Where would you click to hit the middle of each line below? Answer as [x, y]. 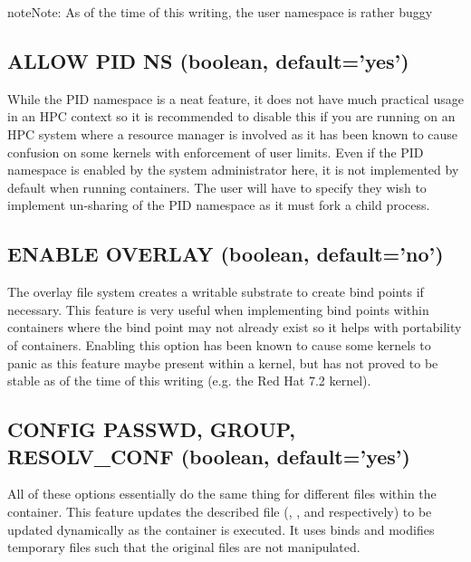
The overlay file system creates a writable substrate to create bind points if [216, 292]
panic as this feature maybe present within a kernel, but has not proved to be [223, 362]
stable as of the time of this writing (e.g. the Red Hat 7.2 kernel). [189, 381]
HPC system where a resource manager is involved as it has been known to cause [233, 133]
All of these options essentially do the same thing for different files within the [222, 494]
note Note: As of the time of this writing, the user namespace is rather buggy [220, 12]
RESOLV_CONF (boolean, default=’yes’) [209, 456]
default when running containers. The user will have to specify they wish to [217, 187]
